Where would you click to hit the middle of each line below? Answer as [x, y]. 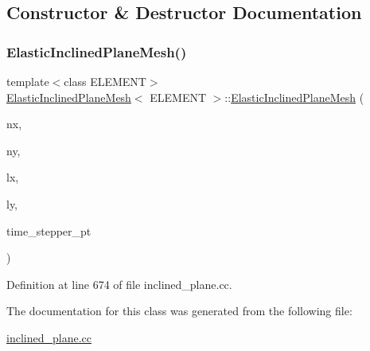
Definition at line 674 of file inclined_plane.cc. [119, 284]
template [28, 81]
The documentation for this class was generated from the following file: [179, 311]
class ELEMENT [105, 81]
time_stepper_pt [49, 230]
